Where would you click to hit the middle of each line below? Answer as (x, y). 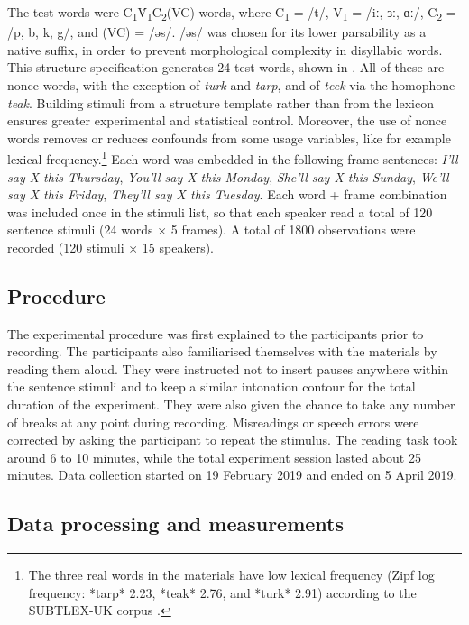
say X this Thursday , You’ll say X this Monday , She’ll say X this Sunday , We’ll (228, 176)
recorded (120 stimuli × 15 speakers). (110, 247)
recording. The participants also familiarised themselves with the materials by (222, 351)
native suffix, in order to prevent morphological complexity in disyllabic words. (225, 49)
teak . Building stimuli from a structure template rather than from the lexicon (221, 102)
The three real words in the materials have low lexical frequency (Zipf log (231, 575)
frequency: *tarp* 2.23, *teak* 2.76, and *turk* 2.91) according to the (222, 592)
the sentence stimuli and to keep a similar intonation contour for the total (212, 386)
